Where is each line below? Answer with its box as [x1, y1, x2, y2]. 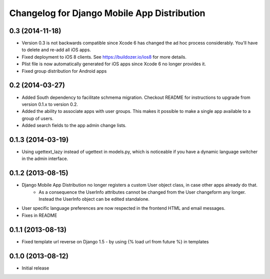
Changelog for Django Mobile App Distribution [9, 8, 205, 19]
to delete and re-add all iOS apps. [21, 47, 91, 53]
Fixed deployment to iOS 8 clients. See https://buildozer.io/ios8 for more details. [21, 54, 187, 60]
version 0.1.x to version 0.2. [21, 101, 78, 107]
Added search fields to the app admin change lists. [21, 122, 127, 128]
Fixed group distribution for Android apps [21, 68, 107, 74]
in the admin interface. [21, 156, 68, 162]
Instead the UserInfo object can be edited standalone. [38, 196, 150, 202]
